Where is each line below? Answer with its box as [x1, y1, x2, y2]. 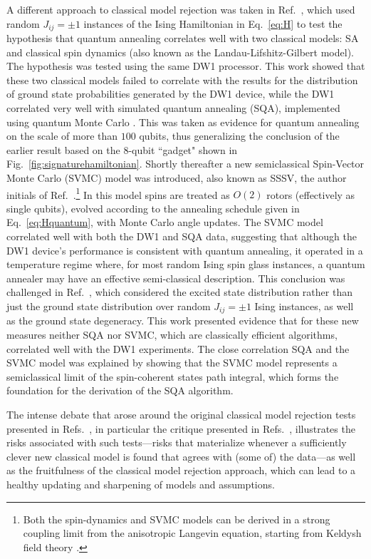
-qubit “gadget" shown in [128, 142, 238, 157]
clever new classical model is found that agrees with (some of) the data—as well [6, 448, 356, 463]
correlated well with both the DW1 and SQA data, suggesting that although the [6, 229, 357, 244]
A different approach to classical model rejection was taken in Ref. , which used [6, 2, 355, 16]
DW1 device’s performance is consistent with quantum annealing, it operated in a [6, 242, 363, 257]
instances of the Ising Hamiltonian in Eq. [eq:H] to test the [83, 16, 343, 31]
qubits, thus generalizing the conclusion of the [139, 128, 340, 143]
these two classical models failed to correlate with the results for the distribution [6, 72, 358, 87]
